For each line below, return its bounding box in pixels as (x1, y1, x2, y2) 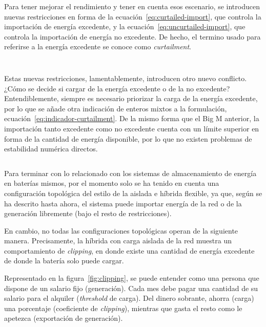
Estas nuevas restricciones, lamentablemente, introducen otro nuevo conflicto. (4, 72, 247, 83)
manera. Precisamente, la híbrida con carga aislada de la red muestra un (4, 235, 232, 246)
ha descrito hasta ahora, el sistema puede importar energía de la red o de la (4, 198, 242, 208)
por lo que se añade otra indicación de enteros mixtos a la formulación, (4, 103, 227, 113)
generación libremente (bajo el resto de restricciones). (4, 208, 172, 219)
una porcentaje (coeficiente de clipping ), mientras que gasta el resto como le (4, 302, 242, 313)
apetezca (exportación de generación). (4, 313, 123, 323)
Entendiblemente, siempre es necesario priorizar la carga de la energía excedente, (4, 93, 258, 104)
